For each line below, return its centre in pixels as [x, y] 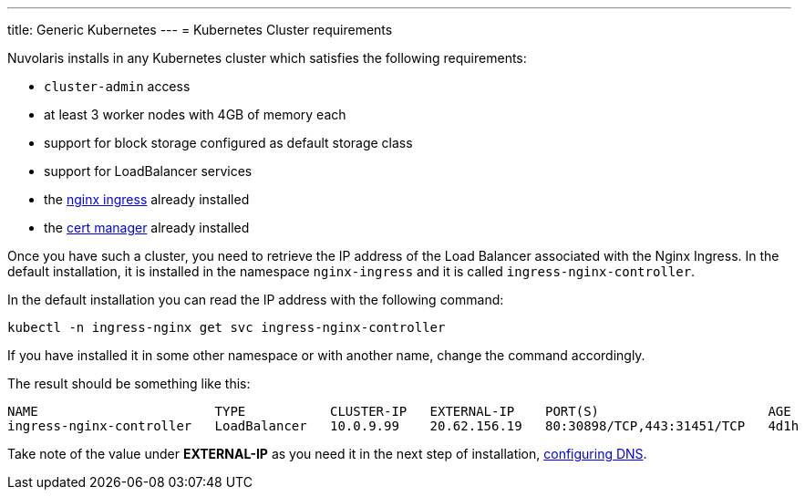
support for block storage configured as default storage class [228, 143]
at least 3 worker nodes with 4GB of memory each [195, 114]
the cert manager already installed [147, 228]
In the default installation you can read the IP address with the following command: [256, 300]
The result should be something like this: [129, 383]
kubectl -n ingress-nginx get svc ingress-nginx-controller [227, 327]
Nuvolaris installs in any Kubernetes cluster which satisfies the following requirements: [267, 58]
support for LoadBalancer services [148, 171]
